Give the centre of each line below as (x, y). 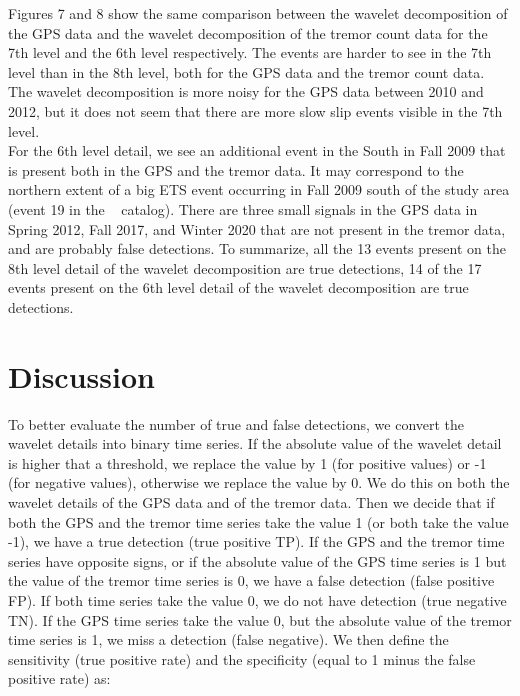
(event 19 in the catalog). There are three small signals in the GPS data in (243, 208)
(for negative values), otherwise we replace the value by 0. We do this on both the (259, 482)
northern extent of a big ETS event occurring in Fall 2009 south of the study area (259, 189)
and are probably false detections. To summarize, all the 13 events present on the (257, 248)
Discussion (81, 375)
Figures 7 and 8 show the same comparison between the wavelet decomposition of (258, 13)
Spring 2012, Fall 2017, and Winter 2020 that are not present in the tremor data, (257, 228)
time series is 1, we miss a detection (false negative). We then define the (228, 639)
